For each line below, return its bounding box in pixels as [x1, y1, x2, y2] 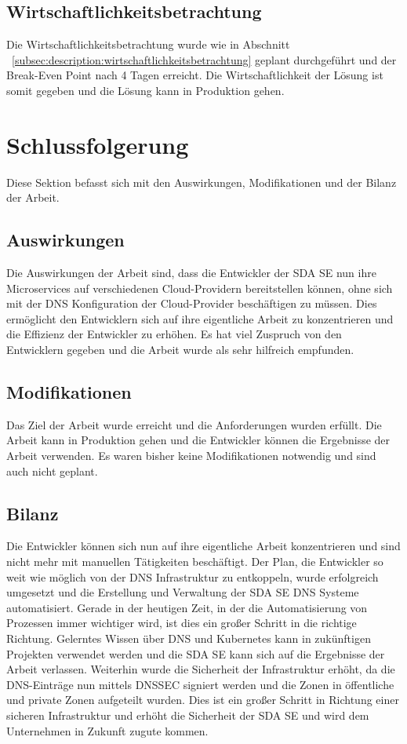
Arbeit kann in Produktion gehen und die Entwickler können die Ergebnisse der [6, 432, 391, 448]
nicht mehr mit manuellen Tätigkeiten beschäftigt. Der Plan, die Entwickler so [6, 553, 383, 570]
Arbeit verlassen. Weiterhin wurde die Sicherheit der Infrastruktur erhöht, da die [6, 661, 395, 677]
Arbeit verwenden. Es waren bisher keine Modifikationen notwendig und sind [6, 447, 376, 464]
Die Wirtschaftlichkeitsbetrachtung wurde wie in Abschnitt [6, 36, 290, 53]
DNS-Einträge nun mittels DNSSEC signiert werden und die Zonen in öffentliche [6, 676, 394, 692]
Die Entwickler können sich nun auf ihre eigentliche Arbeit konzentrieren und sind [6, 538, 401, 554]
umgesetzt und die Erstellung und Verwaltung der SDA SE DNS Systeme [6, 584, 359, 600]
